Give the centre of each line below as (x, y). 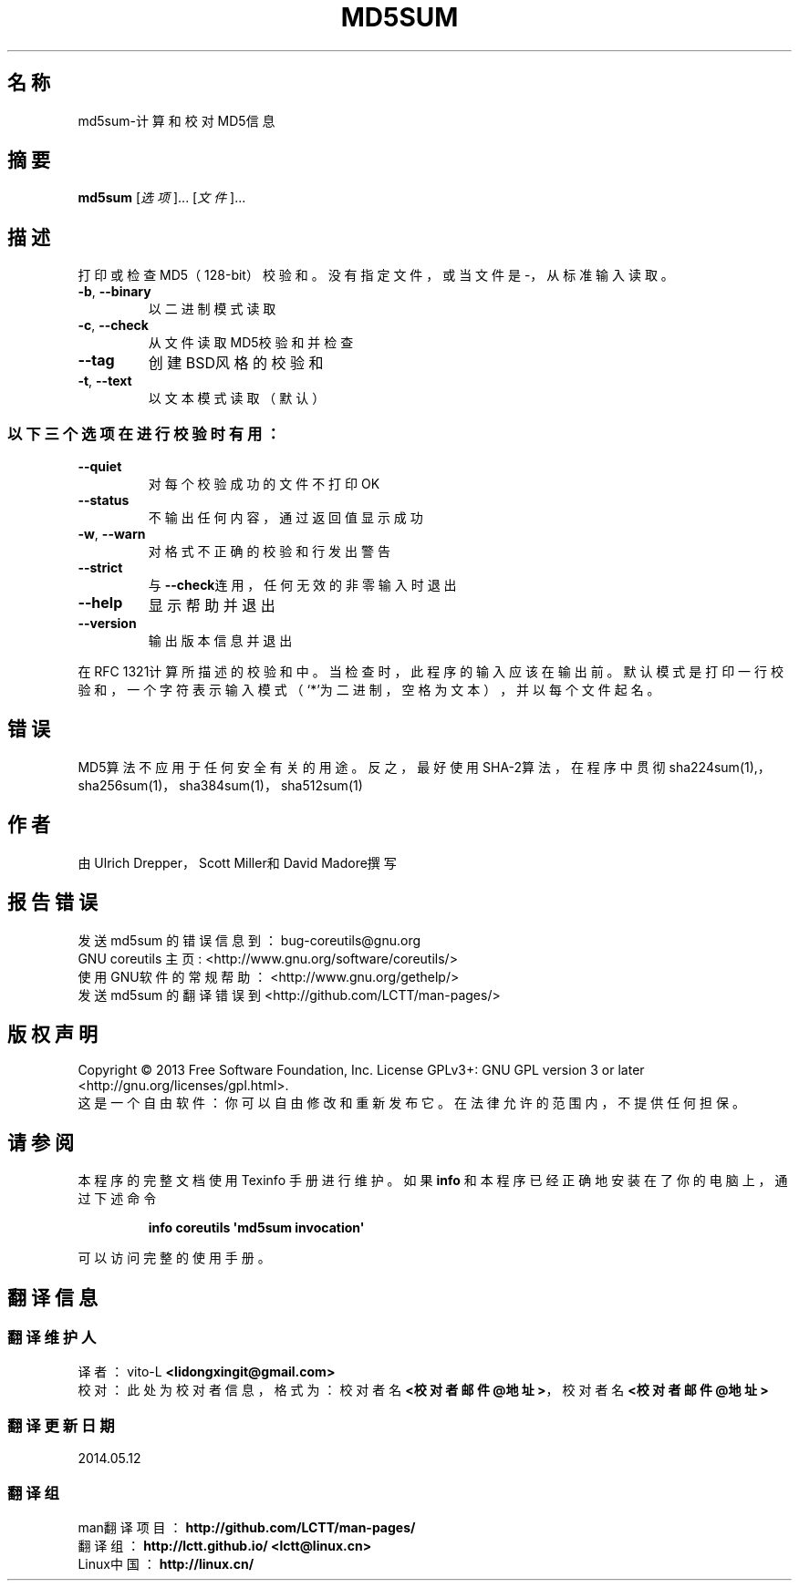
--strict (100, 568)
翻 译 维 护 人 (52, 1338)
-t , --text (105, 381)
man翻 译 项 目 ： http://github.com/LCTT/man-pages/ (247, 1527)
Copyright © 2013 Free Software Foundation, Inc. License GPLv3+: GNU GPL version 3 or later (361, 1070)
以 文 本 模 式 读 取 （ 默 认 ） (237, 398)
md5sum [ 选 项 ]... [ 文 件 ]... (162, 198)
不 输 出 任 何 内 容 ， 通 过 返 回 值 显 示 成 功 (285, 518)
